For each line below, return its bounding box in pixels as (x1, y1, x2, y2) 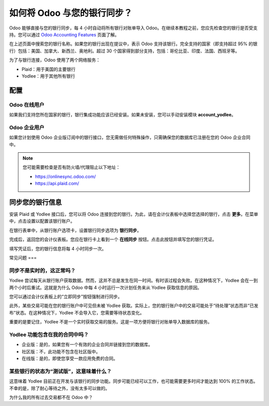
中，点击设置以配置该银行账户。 (9, 218, 75, 224)
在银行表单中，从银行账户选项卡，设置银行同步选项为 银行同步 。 (9, 227, 141, 233)
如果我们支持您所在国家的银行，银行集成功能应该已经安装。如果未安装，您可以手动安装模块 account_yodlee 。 (9, 112, 236, 118)
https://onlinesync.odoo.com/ (35, 173, 96, 179)
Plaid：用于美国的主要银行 (21, 66, 76, 72)
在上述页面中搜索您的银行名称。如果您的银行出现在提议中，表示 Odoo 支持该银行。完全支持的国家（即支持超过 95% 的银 (9, 41, 258, 47)
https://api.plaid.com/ (35, 181, 79, 187)
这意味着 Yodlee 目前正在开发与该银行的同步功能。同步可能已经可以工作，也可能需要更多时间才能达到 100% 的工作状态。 (9, 378, 258, 384)
